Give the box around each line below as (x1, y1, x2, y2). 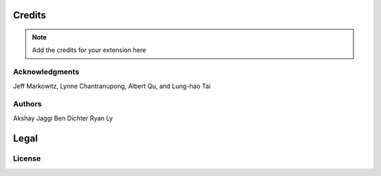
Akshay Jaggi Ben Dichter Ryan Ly (13, 113, 113, 122)
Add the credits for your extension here (32, 46, 147, 54)
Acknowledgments (13, 67, 80, 77)
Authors (13, 99, 42, 109)
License (13, 153, 42, 163)
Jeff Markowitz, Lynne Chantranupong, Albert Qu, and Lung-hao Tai (13, 82, 211, 90)
